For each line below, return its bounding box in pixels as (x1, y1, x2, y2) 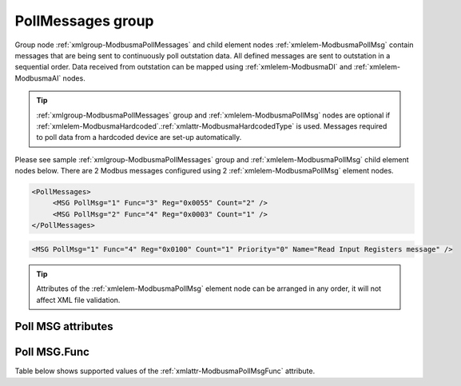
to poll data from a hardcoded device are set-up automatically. (36, 133, 242, 142)
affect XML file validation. (36, 295, 121, 304)
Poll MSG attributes (14, 320, 113, 333)
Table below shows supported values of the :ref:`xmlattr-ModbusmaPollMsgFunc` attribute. (14, 366, 316, 376)
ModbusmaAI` (14, 73, 62, 83)
